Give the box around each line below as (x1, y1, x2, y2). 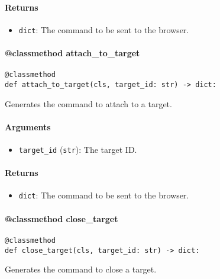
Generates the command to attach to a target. (5, 97, 172, 110)
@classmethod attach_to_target (5, 47, 140, 59)
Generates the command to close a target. (5, 263, 157, 275)
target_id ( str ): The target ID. (18, 143, 137, 155)
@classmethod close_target (5, 212, 118, 225)
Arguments (5, 120, 51, 133)
